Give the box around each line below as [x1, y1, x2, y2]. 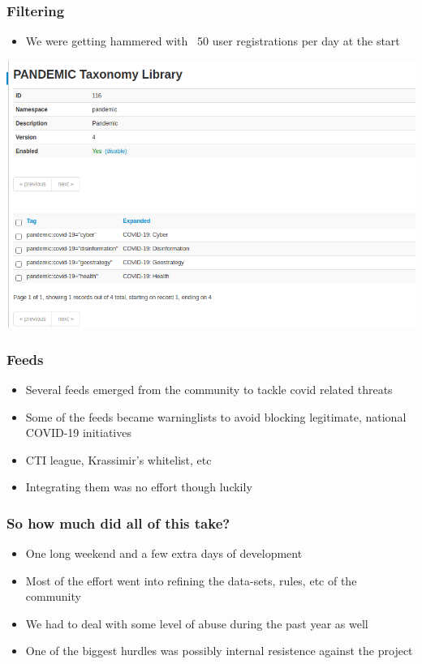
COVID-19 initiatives [25, 424, 131, 441]
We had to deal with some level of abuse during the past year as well [25, 615, 368, 632]
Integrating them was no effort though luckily [25, 478, 252, 495]
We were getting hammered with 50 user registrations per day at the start [25, 32, 400, 49]
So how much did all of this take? [6, 512, 230, 533]
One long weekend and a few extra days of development [25, 545, 303, 562]
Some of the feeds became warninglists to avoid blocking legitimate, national [25, 408, 407, 425]
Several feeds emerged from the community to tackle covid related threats [25, 380, 393, 397]
